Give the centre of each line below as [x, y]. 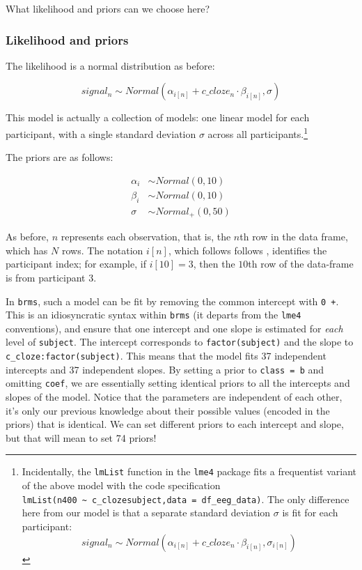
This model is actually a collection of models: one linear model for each [158, 117]
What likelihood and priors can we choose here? [108, 8]
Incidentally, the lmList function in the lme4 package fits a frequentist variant [189, 471]
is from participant [46, 277]
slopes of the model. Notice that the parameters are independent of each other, [174, 397]
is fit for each [310, 513]
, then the [214, 264]
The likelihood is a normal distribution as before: [110, 65]
